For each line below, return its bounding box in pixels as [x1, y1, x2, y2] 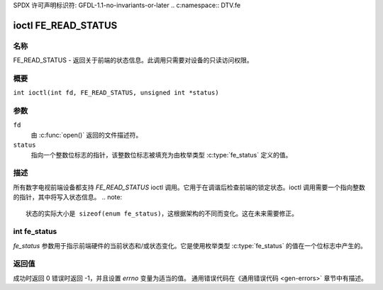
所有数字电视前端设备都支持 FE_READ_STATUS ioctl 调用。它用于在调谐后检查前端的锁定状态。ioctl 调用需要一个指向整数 [13, 183, 365, 191]
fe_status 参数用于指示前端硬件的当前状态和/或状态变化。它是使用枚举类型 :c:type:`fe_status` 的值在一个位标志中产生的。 [13, 241, 367, 250]
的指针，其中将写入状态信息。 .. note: [13, 193, 123, 201]
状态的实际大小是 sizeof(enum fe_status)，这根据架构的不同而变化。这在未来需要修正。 [26, 209, 298, 218]
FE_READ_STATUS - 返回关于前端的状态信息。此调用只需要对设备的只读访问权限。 [13, 56, 253, 65]
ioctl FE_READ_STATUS [13, 19, 118, 31]
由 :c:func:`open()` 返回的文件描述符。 [30, 130, 143, 139]
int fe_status [13, 227, 57, 237]
